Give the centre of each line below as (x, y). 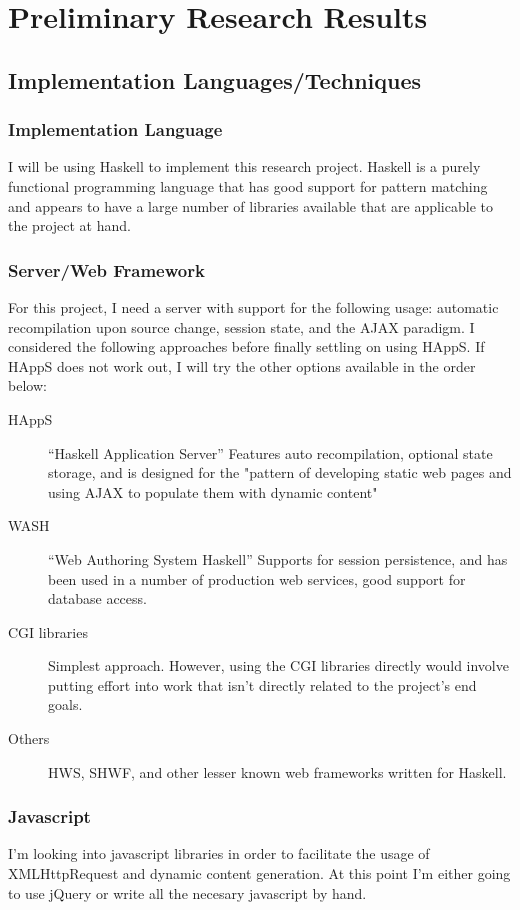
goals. (65, 704)
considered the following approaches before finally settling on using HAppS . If (246, 346)
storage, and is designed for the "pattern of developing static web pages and (280, 472)
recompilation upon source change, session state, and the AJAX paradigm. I (241, 326)
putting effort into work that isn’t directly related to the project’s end (262, 684)
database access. (97, 598)
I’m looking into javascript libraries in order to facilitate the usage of (219, 853)
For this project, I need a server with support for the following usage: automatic (253, 306)
